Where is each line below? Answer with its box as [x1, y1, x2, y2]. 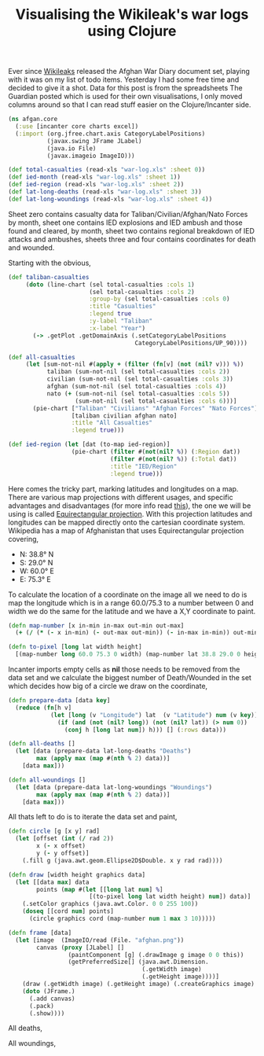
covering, [8, 534, 39, 543]
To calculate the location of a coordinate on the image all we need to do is [8, 590, 247, 599]
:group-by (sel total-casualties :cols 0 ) [89, 295, 230, 304]
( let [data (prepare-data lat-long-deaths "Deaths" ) [15, 747, 192, 756]
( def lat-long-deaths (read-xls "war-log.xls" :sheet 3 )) [8, 188, 202, 196]
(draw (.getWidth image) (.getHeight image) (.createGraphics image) [22, 981, 255, 988]
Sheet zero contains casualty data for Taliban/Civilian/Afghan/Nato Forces [8, 209, 248, 219]
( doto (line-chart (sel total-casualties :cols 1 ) [25, 281, 195, 289]
